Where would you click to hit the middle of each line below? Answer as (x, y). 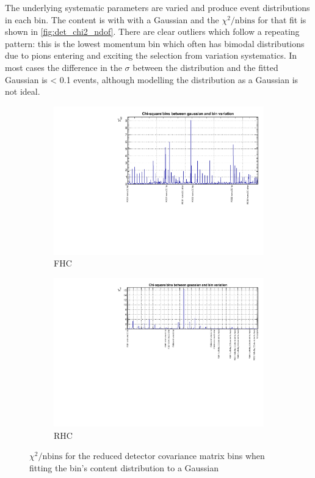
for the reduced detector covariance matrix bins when (165, 456)
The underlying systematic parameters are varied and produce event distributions (157, 7)
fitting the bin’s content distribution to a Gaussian (124, 467)
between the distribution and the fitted (205, 67)
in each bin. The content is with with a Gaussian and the (112, 19)
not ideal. (23, 91)
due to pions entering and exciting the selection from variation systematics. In (151, 55)
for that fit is (282, 19)
